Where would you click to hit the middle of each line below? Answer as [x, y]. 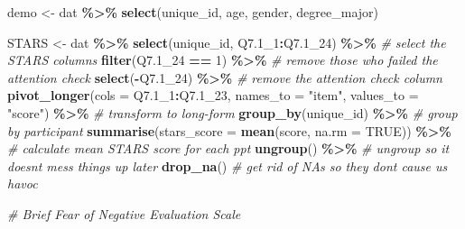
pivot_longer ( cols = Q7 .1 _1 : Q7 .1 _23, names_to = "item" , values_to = [213, 95]
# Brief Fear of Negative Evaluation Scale [124, 213]
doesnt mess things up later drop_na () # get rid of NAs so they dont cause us [228, 165]
